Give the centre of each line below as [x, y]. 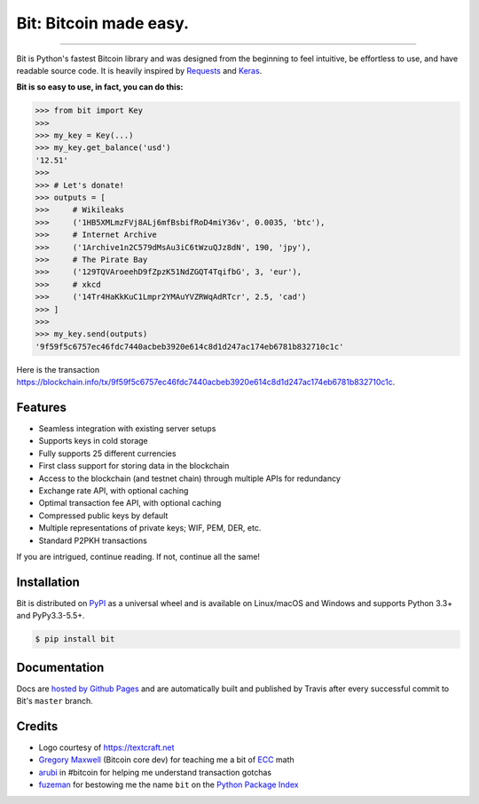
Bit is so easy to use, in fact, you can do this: [100, 87]
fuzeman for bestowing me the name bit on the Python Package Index [169, 784]
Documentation [60, 667]
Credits [37, 726]
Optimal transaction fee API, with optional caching [130, 503]
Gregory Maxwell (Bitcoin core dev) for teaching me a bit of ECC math [166, 760]
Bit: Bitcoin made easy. [103, 23]
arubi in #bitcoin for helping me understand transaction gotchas [155, 772]
